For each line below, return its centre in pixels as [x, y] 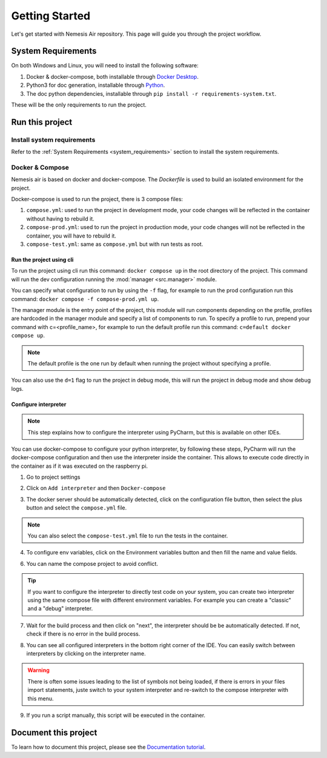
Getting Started [51, 16]
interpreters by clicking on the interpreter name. [86, 653]
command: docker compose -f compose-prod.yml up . [85, 299]
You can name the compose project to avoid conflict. [92, 564]
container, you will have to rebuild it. [71, 236]
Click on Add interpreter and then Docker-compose [96, 488]
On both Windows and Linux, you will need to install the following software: [105, 65]
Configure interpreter [39, 404]
